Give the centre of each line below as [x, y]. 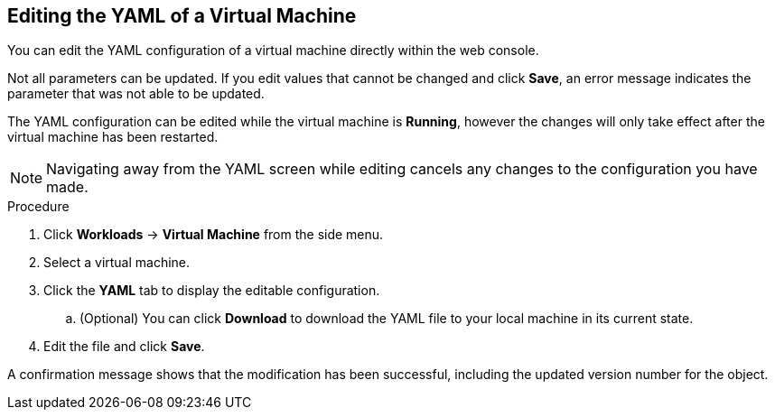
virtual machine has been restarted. [113, 137]
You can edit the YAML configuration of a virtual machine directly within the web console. [273, 51]
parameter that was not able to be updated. [136, 94]
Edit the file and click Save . [124, 347]
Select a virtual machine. [117, 263]
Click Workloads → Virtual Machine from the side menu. [214, 235]
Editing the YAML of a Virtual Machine [182, 16]
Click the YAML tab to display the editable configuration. [212, 291]
